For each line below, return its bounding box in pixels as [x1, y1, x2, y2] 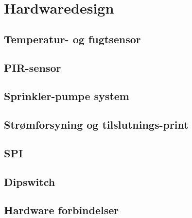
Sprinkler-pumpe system [4, 88, 129, 103]
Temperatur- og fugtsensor [4, 31, 141, 46]
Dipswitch [4, 174, 55, 189]
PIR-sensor [4, 60, 61, 75]
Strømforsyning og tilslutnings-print [4, 117, 189, 132]
